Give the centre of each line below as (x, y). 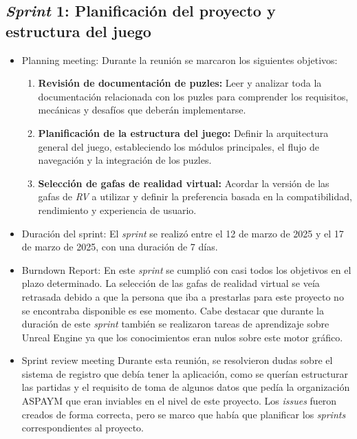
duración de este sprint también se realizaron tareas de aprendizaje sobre (175, 324)
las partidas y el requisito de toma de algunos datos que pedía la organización (186, 387)
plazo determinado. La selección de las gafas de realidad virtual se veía (171, 283)
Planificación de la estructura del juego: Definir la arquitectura (183, 132)
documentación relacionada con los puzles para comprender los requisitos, (193, 96)
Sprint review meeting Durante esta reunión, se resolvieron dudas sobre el (177, 360)
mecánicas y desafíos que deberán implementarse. (142, 110)
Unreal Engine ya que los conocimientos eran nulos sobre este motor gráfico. (182, 337)
